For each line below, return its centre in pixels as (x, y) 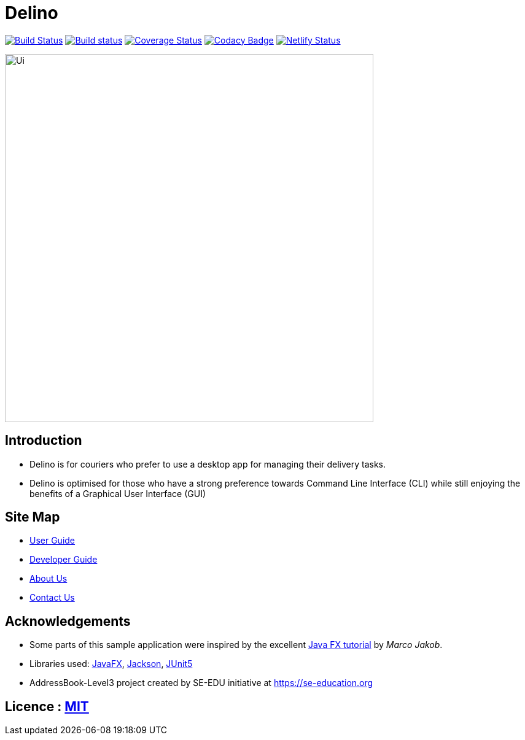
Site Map (33, 517)
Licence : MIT (47, 706)
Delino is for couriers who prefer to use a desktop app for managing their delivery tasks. (208, 464)
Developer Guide (64, 560)
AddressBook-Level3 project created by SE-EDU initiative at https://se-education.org (201, 683)
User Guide (52, 541)
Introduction (44, 441)
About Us (49, 579)
